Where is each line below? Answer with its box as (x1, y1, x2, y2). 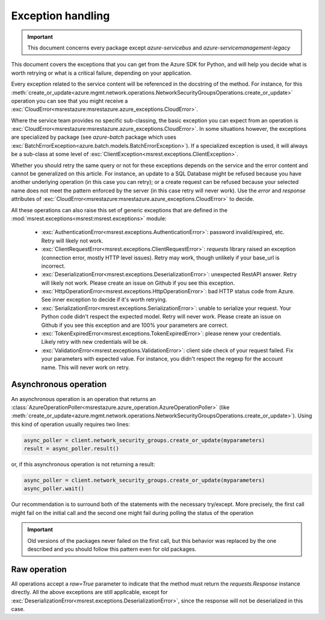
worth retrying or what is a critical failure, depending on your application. (11, 69, 192, 77)
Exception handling (11, 9, 110, 22)
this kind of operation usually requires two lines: (11, 420, 131, 428)
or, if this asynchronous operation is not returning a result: (11, 461, 155, 468)
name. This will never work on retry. (41, 364, 131, 371)
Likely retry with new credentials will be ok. (41, 338, 149, 346)
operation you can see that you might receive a (11, 97, 128, 104)
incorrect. (41, 262, 66, 270)
